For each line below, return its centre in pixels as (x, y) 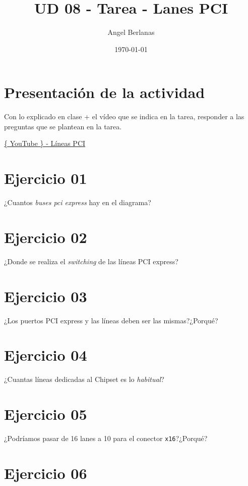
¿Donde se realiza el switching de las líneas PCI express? (91, 261)
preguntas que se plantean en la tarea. (63, 126)
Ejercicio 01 (46, 178)
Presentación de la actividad (105, 92)
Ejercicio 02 (46, 237)
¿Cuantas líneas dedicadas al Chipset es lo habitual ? (84, 379)
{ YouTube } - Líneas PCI (45, 143)
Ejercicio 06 (46, 473)
